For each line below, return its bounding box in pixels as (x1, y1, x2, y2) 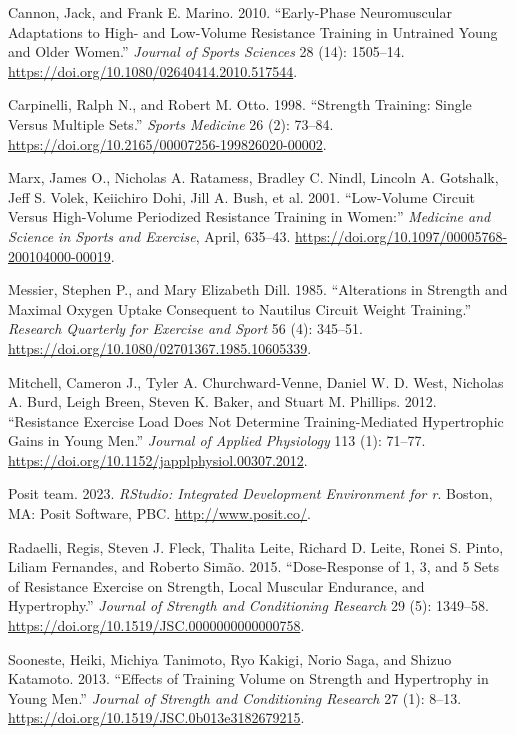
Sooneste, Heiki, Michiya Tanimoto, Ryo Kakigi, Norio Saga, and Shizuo (8, 648, 452, 669)
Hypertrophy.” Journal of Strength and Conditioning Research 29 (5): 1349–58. (8, 595, 489, 616)
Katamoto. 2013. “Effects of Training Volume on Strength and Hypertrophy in (8, 668, 489, 689)
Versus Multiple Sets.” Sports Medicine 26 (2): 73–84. (8, 113, 334, 134)
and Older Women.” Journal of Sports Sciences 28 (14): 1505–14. (8, 41, 405, 62)
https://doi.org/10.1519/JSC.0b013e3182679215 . (8, 707, 305, 728)
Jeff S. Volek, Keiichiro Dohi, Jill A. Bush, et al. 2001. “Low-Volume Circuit (8, 186, 476, 207)
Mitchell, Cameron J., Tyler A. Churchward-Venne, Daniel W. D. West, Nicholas (8, 371, 504, 392)
